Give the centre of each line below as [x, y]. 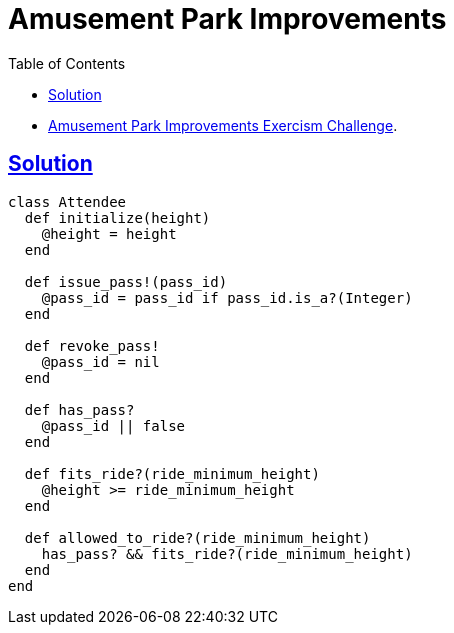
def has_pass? [79, 409]
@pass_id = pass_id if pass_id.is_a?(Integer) [227, 297]
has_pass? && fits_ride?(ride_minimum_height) [227, 553]
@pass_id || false [113, 425]
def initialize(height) [117, 217]
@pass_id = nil [100, 361]
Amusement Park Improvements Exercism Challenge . [223, 125]
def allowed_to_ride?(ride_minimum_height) [197, 537]
